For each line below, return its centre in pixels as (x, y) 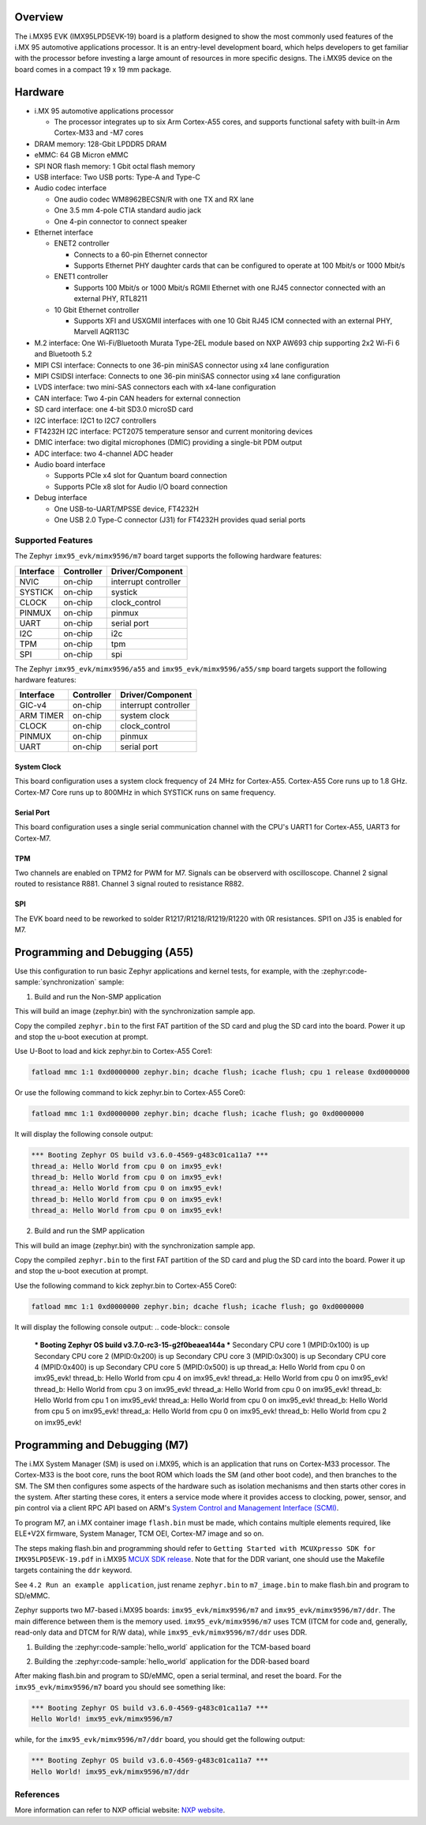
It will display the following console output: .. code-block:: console (122, 1326)
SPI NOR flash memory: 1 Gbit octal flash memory (115, 166)
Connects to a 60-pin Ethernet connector (141, 254)
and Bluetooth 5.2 (63, 354)
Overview (39, 17)
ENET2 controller (82, 243)
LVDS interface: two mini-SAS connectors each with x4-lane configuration (155, 387)
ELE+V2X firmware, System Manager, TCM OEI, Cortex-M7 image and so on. (139, 1533)
